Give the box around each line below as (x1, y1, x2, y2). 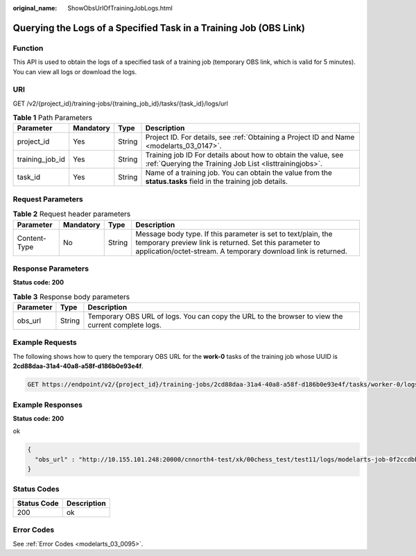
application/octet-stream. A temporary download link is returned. (135, 246, 348, 256)
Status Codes (12, 485, 60, 494)
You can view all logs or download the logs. (12, 67, 137, 76)
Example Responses (12, 400, 83, 410)
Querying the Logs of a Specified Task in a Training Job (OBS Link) (12, 22, 305, 34)
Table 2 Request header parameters (12, 209, 131, 219)
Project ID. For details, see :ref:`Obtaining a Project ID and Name (145, 133, 355, 142)
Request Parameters (12, 194, 83, 204)
